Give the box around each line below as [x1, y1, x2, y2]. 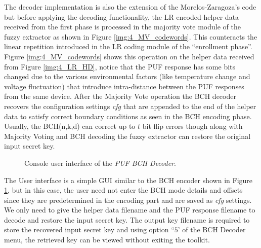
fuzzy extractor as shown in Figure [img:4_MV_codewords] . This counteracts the [4, 31, 257, 42]
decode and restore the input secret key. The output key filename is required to [4, 214, 250, 225]
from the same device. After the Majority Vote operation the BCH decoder [4, 91, 236, 101]
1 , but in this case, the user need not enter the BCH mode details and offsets [4, 185, 243, 195]
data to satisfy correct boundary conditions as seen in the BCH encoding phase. [4, 111, 252, 121]
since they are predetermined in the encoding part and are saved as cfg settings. [4, 194, 252, 205]
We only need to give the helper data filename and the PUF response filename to [4, 204, 255, 215]
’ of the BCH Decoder [178, 224, 246, 235]
